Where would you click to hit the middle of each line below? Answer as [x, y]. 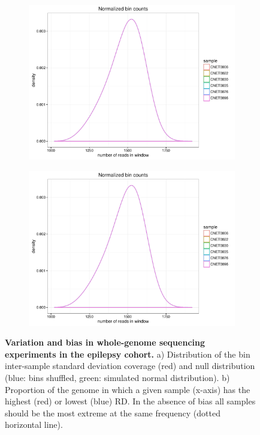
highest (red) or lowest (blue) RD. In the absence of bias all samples [130, 401]
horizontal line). [34, 424]
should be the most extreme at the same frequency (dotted [113, 412]
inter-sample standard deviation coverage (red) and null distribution [130, 366]
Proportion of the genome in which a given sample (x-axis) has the [128, 389]
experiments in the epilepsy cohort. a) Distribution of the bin [128, 354]
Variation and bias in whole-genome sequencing [105, 342]
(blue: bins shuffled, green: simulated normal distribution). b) [117, 377]
